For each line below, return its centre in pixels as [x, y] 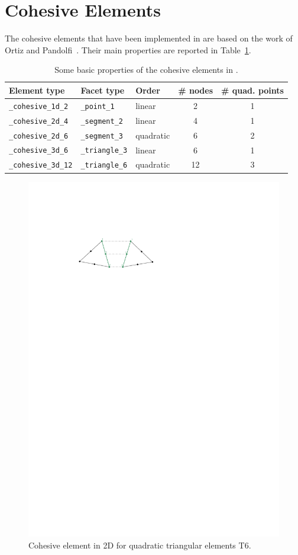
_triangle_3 [104, 151]
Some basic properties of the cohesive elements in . [146, 70]
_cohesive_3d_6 [39, 151]
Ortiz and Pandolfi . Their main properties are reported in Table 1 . [128, 49]
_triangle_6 [104, 166]
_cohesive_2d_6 [39, 136]
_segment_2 [102, 121]
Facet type [103, 90]
